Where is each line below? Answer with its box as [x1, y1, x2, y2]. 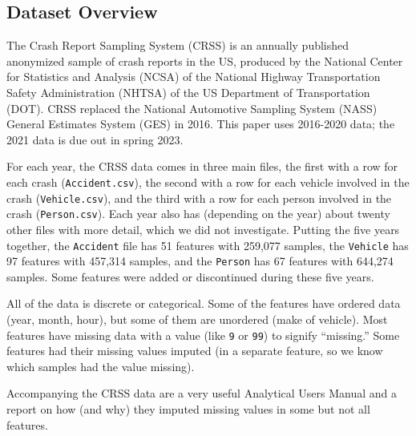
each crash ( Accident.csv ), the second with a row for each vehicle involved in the [6, 173, 410, 190]
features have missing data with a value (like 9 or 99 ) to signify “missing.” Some [6, 326, 400, 343]
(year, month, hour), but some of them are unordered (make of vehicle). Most [6, 311, 388, 328]
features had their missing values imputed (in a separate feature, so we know [6, 342, 383, 359]
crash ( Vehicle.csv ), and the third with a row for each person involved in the [6, 189, 392, 206]
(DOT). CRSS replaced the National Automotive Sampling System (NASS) [6, 99, 378, 116]
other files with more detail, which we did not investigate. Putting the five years [6, 220, 400, 237]
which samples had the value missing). [6, 357, 195, 374]
